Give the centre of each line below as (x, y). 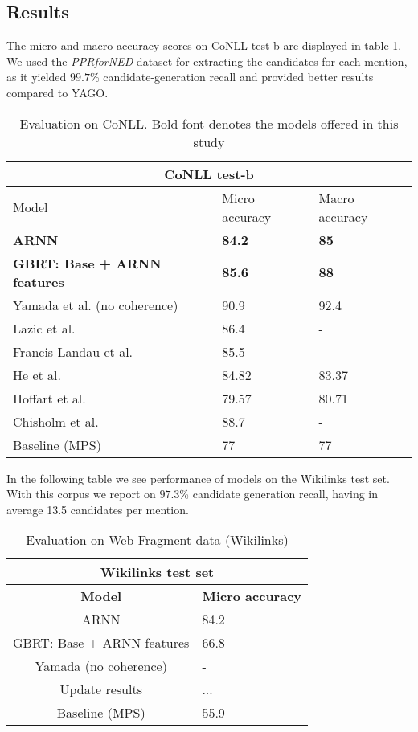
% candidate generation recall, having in (279, 494)
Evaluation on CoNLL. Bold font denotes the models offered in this (209, 123)
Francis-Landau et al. (73, 351)
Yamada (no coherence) (101, 666)
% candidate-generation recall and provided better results (232, 77)
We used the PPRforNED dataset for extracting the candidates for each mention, (207, 61)
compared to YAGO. (57, 92)
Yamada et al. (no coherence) (96, 305)
